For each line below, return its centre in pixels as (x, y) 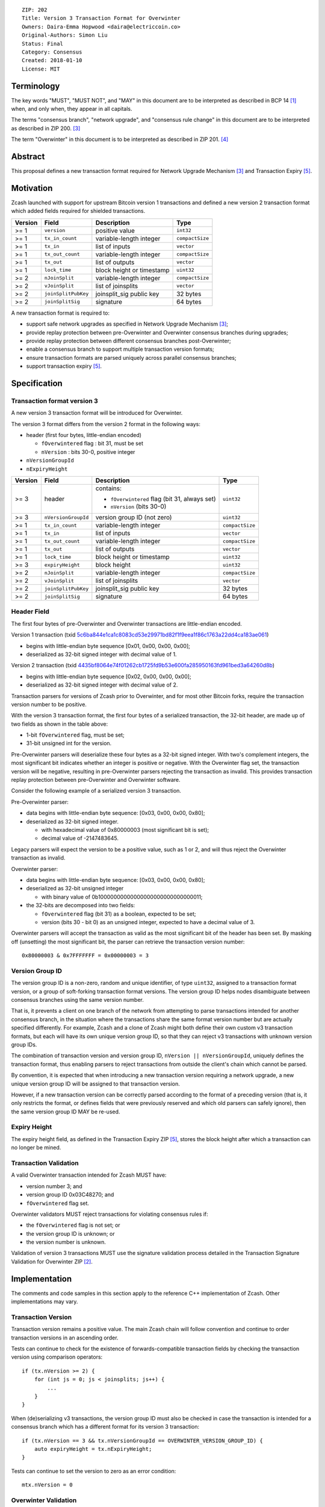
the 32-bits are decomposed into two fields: (81, 905)
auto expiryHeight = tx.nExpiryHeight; (93, 1449)
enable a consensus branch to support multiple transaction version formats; (120, 349)
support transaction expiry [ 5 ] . (64, 366)
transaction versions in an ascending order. (65, 1338)
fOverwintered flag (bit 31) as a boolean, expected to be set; (119, 914)
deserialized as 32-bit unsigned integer (75, 889)
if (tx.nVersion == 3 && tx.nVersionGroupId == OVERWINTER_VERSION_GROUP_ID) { (142, 1440)
